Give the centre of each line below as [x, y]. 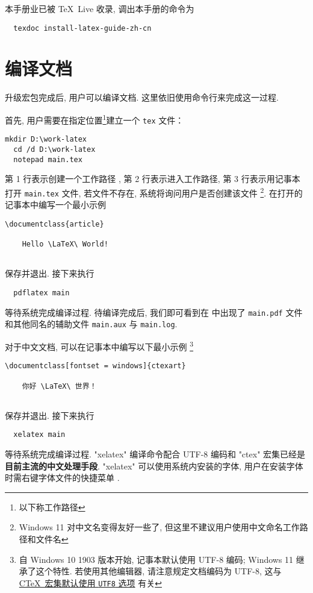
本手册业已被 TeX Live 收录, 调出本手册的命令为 [100, 8]
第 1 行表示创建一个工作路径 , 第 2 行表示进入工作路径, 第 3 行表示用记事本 [153, 179]
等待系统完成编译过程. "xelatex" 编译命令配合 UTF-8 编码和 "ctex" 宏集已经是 [155, 454]
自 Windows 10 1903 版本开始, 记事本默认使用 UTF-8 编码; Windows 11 [156, 559]
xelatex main [39, 435]
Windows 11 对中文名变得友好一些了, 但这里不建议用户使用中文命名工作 [159, 527]
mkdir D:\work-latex [46, 140]
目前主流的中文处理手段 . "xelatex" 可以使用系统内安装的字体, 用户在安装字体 [154, 466]
